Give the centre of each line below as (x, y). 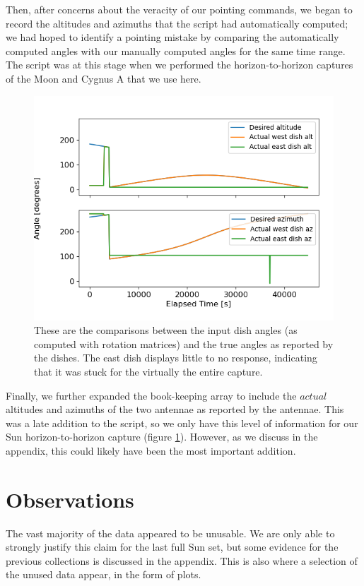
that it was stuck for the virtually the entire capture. (148, 371)
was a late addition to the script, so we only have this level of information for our (182, 423)
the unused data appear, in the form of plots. (104, 574)
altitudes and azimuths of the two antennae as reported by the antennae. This (175, 409)
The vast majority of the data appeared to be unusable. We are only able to (170, 533)
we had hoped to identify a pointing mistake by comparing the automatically (172, 37)
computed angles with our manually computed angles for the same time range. (176, 50)
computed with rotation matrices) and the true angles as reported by (184, 343)
